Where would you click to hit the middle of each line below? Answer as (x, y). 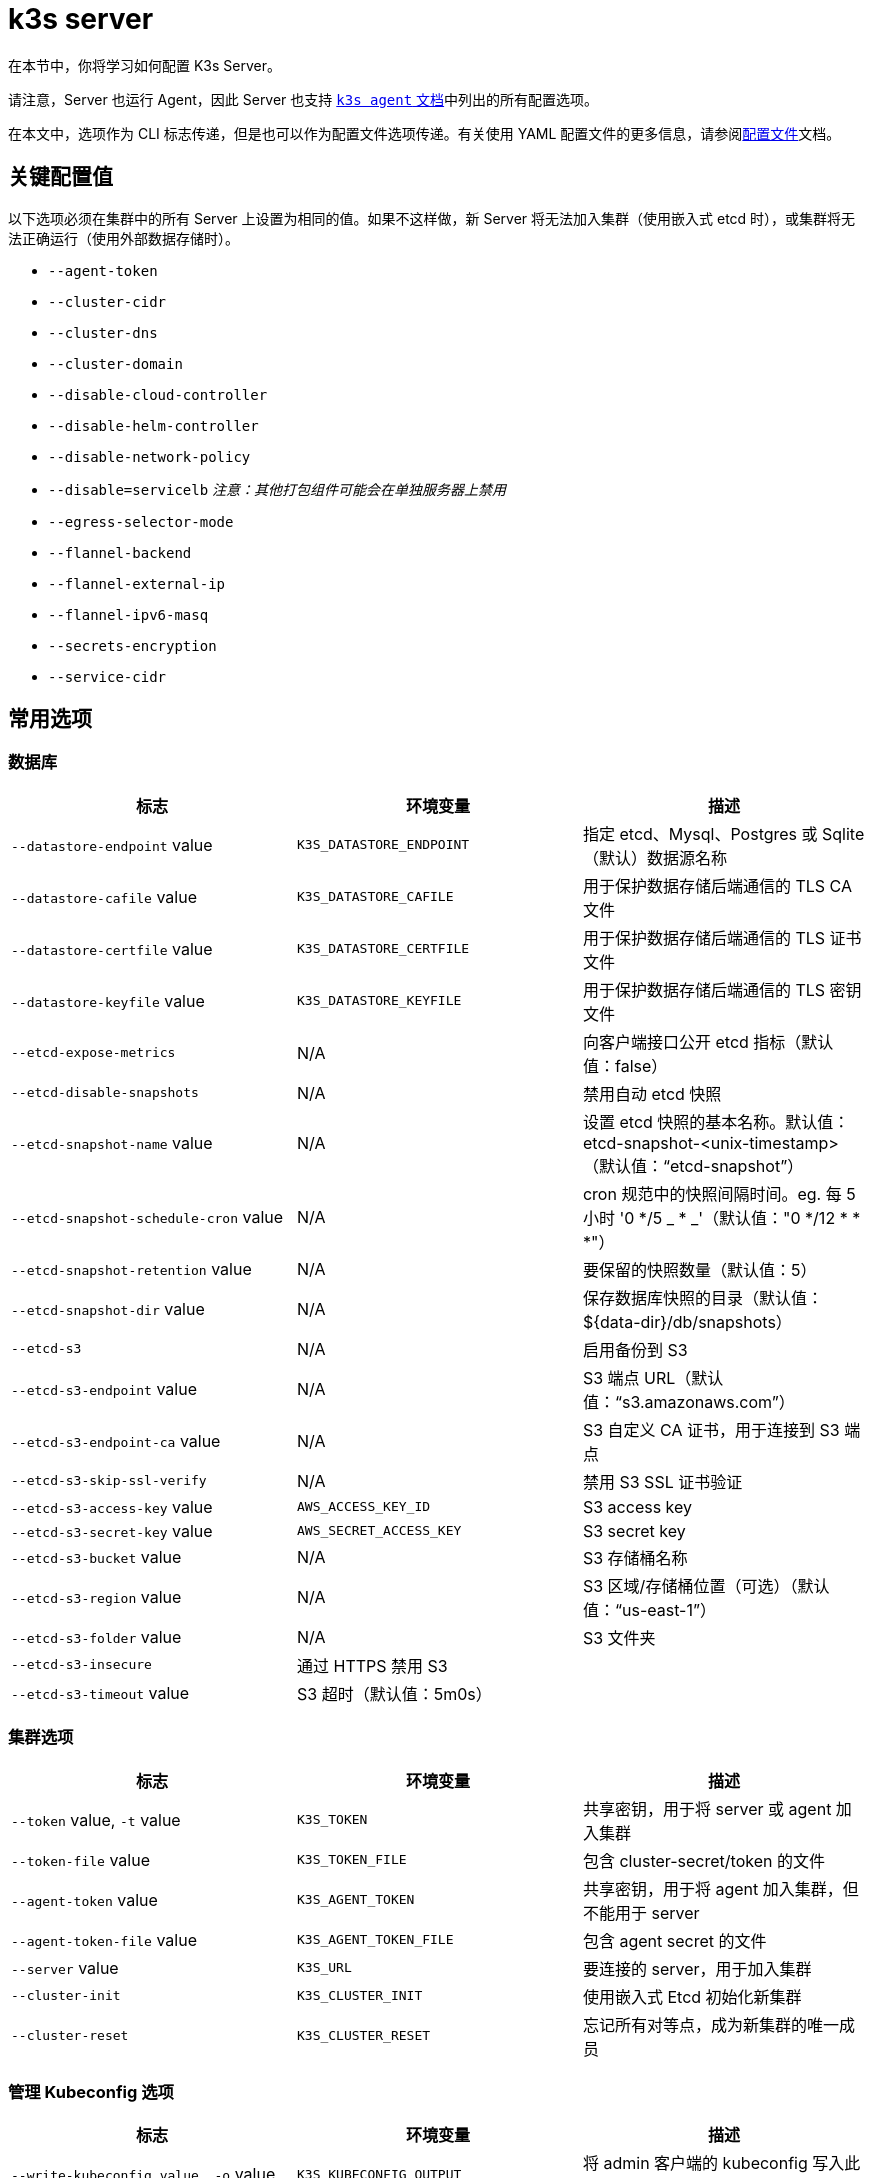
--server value (65, 1967)
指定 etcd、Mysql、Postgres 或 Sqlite (723, 833)
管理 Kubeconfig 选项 (91, 2091)
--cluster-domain (115, 363)
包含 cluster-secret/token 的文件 (703, 1860)
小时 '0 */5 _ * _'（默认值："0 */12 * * (721, 1217)
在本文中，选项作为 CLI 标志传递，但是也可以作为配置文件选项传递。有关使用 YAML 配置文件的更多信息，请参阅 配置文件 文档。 (424, 133)
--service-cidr (107, 676)
